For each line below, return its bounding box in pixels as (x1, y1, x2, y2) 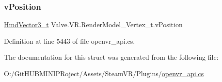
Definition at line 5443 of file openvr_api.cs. (4, 35, 135, 46)
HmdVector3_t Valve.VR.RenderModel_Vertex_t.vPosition (4, 19, 183, 30)
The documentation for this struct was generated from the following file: (4, 52, 219, 62)
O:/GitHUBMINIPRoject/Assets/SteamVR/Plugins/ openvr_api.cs (4, 68, 204, 78)
